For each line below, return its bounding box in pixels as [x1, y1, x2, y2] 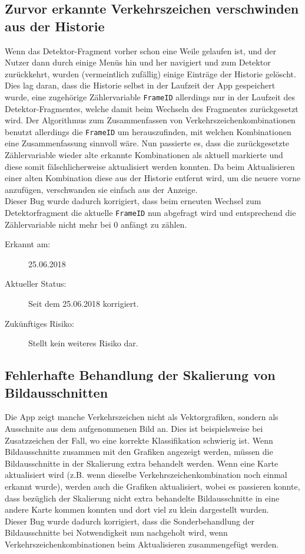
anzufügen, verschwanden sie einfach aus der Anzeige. [5, 183, 198, 195]
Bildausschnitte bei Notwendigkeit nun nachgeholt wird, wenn [5, 526, 228, 539]
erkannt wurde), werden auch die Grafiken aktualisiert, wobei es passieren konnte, [5, 480, 300, 492]
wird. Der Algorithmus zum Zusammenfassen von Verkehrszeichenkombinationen [5, 114, 296, 126]
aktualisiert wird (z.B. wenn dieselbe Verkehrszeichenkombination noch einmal [5, 468, 287, 481]
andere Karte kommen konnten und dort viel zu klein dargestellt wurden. [5, 503, 269, 516]
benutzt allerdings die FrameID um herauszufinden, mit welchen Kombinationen [5, 125, 291, 137]
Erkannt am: [5, 238, 51, 250]
